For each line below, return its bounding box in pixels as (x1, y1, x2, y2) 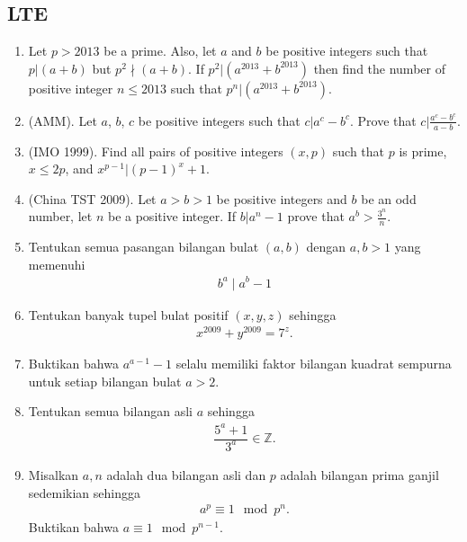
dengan (306, 237, 346, 256)
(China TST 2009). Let (28, 189, 157, 208)
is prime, (399, 141, 447, 160)
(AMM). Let (28, 111, 97, 129)
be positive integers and (216, 189, 347, 208)
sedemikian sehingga (28, 483, 141, 502)
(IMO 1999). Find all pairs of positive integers (28, 141, 283, 160)
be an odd (361, 189, 417, 208)
